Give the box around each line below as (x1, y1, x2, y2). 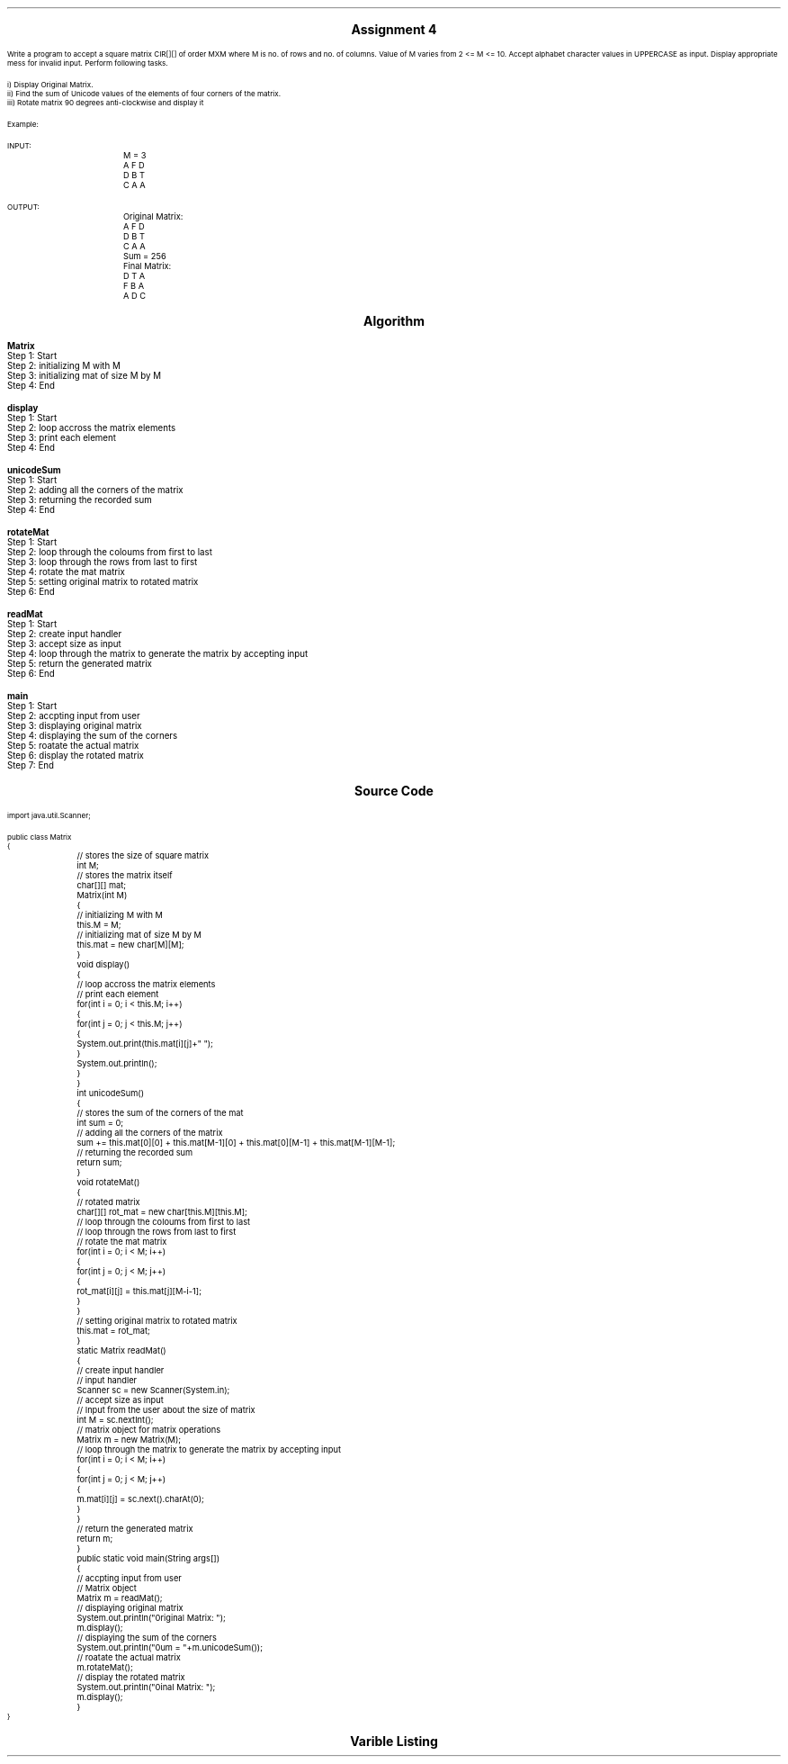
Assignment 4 (351, 22, 437, 37)
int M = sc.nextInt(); (76, 1415, 154, 1425)
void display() (76, 959, 130, 969)
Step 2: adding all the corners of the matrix (7, 485, 184, 495)
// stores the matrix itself (76, 870, 173, 880)
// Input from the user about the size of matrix (76, 1405, 255, 1415)
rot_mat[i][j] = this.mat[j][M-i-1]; (76, 1286, 201, 1296)
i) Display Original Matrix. (7, 80, 94, 89)
